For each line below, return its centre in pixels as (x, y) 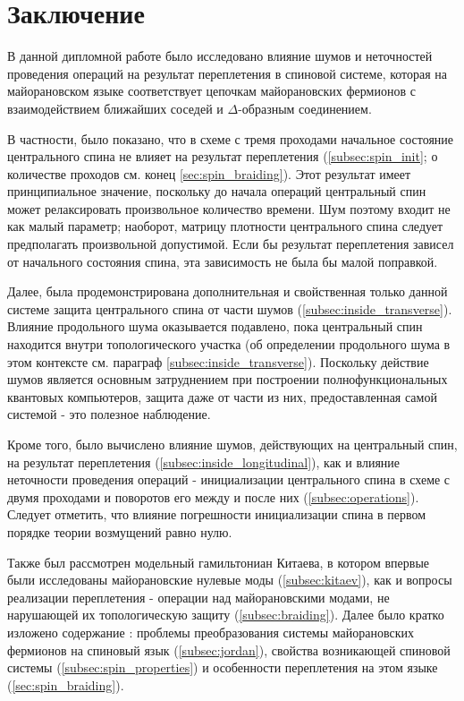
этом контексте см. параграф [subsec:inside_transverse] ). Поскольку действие (218, 361)
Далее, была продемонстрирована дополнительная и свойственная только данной (228, 291)
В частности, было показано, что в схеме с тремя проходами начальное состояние (231, 138)
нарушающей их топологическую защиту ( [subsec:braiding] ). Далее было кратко (226, 615)
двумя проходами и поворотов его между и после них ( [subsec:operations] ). (213, 496)
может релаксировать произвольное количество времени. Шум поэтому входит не (229, 208)
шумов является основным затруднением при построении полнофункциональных (228, 379)
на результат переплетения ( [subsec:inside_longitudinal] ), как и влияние (204, 462)
